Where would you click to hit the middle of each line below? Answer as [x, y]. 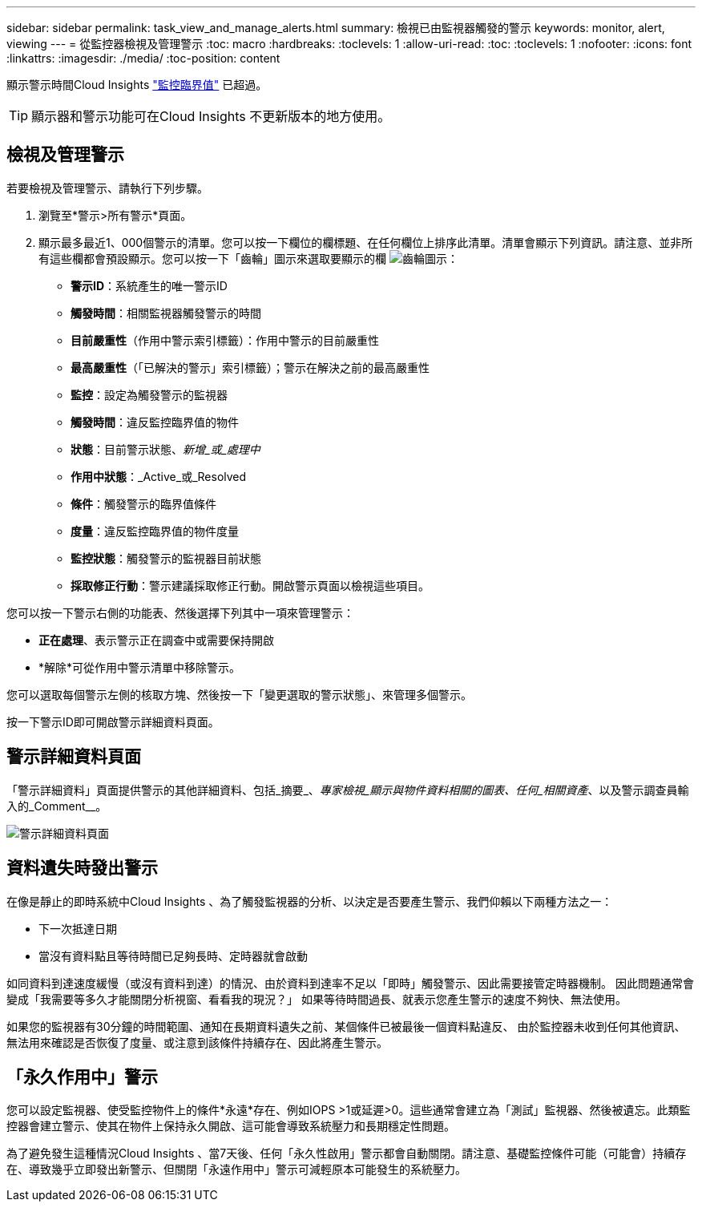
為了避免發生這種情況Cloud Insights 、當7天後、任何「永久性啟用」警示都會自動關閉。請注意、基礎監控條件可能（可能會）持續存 [347, 1153]
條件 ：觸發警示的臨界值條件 [143, 503]
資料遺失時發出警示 [82, 868]
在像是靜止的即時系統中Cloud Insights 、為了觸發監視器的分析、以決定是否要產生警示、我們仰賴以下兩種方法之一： [310, 901]
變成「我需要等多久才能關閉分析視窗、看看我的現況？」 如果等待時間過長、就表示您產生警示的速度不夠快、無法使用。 [317, 999]
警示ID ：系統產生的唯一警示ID [149, 285]
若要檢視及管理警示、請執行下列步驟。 [107, 188]
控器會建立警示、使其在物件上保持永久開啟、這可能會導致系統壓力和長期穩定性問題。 [231, 1126]
